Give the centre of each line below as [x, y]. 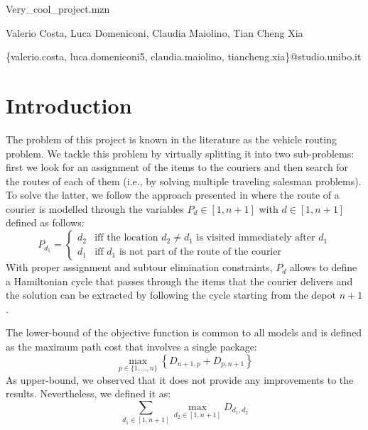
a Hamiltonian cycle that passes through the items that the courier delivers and [179, 281]
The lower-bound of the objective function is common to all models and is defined [184, 332]
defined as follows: [45, 222]
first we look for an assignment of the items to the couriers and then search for [177, 167]
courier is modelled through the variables [95, 208]
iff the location [126, 238]
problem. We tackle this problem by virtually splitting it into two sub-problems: [180, 153]
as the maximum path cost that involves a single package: [131, 347]
